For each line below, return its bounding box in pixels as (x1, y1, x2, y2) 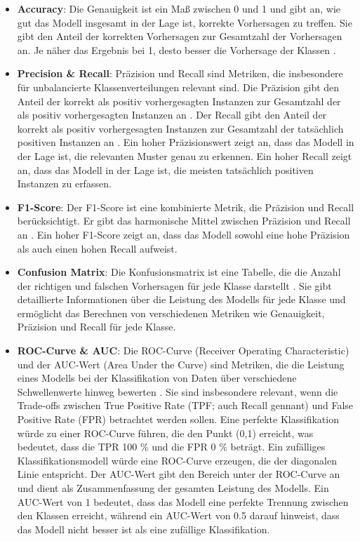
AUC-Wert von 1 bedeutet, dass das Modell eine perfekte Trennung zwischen (17, 494, 349, 509)
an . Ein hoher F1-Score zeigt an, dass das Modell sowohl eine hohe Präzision (17, 227, 350, 241)
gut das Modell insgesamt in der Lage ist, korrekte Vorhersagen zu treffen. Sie (17, 15, 352, 29)
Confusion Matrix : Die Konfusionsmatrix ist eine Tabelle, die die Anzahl (17, 265, 341, 279)
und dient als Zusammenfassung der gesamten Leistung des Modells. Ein (17, 481, 329, 495)
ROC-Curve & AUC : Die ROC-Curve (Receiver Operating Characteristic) (17, 343, 349, 358)
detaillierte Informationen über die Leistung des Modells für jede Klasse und (17, 292, 346, 307)
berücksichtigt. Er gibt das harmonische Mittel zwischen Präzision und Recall (17, 213, 351, 228)
